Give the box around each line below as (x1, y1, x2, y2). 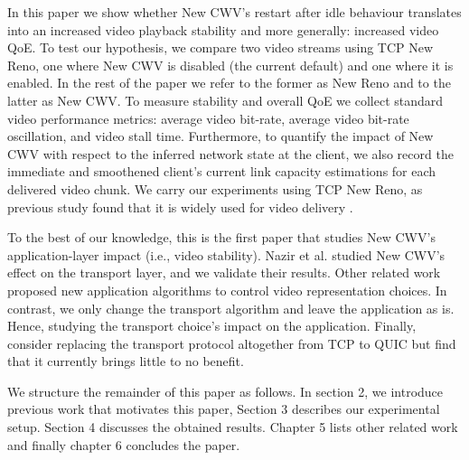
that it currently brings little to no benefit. (7, 352, 244, 371)
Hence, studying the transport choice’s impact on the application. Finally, (7, 316, 417, 335)
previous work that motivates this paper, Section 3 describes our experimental (7, 399, 440, 418)
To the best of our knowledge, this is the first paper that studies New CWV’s (7, 228, 436, 247)
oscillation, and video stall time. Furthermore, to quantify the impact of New (7, 127, 434, 146)
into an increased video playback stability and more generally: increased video (7, 20, 439, 39)
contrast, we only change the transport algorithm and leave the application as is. (7, 298, 455, 317)
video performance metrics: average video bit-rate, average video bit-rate (7, 108, 409, 127)
